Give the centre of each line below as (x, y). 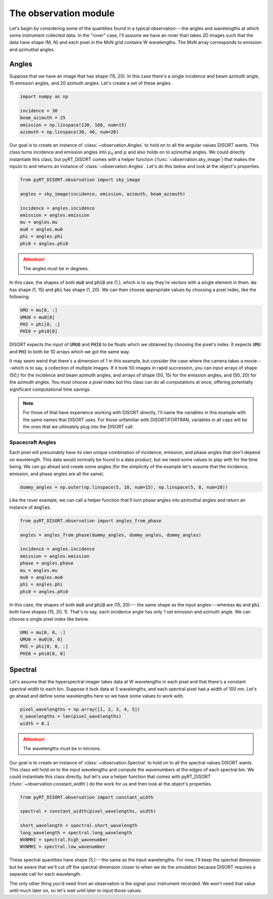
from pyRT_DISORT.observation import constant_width (87, 797)
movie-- (253, 361)
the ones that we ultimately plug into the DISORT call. (78, 427)
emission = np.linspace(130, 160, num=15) (73, 125)
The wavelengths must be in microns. (62, 749)
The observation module (62, 13)
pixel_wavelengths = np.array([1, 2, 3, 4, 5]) (80, 709)
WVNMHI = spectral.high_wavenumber (64, 840)
